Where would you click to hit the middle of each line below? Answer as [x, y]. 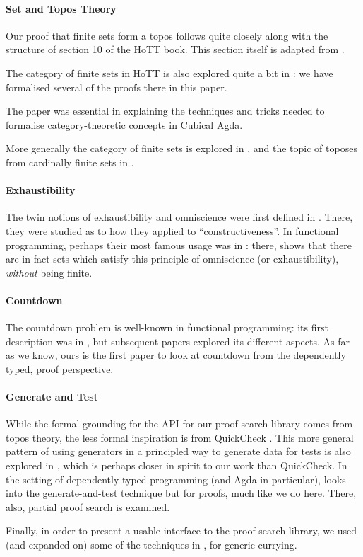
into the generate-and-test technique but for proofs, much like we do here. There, [181, 493]
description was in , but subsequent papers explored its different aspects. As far [178, 341]
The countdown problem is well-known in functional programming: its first [167, 327]
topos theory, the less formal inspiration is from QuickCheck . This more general [180, 437]
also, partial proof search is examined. [88, 506]
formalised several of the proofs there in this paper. [117, 87]
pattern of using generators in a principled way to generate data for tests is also [178, 451]
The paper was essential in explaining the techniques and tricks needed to [165, 111]
